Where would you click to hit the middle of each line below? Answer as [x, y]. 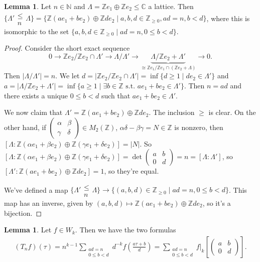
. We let [68, 76]
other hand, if [25, 127]
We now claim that [33, 112]
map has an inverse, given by [49, 203]
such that [116, 95]
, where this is [228, 18]
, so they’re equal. [132, 171]
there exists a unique [36, 95]
